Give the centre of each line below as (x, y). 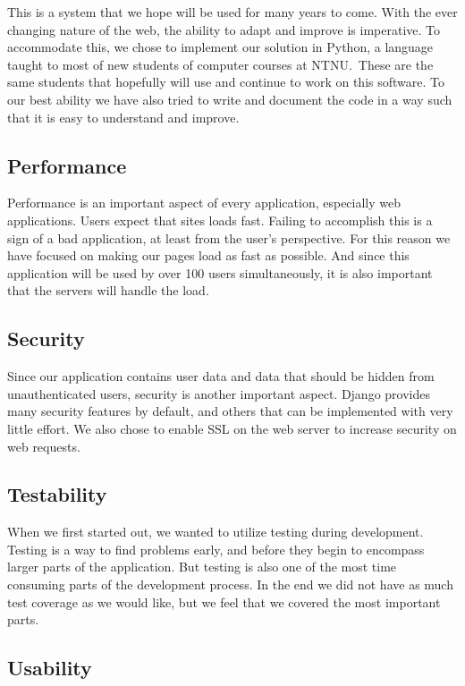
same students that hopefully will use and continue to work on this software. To (226, 82)
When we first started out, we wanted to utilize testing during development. (216, 532)
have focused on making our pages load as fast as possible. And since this (208, 255)
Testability (57, 494)
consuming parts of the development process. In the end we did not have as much (230, 584)
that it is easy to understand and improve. (123, 117)
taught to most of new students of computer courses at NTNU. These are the (220, 64)
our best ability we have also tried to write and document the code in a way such (230, 99)
